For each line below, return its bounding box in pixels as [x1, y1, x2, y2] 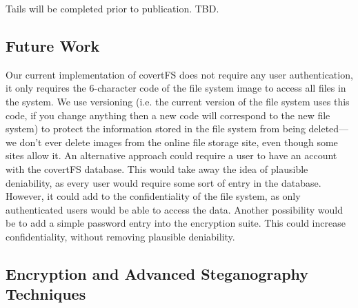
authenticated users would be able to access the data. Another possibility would [6, 202, 343, 216]
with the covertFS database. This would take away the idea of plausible [6, 161, 308, 176]
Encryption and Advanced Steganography [6, 263, 309, 284]
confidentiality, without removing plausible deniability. [6, 229, 235, 243]
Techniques [6, 283, 86, 305]
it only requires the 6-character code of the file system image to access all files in [6, 81, 346, 95]
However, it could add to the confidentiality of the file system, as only [6, 189, 301, 203]
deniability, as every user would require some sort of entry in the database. [6, 175, 321, 189]
